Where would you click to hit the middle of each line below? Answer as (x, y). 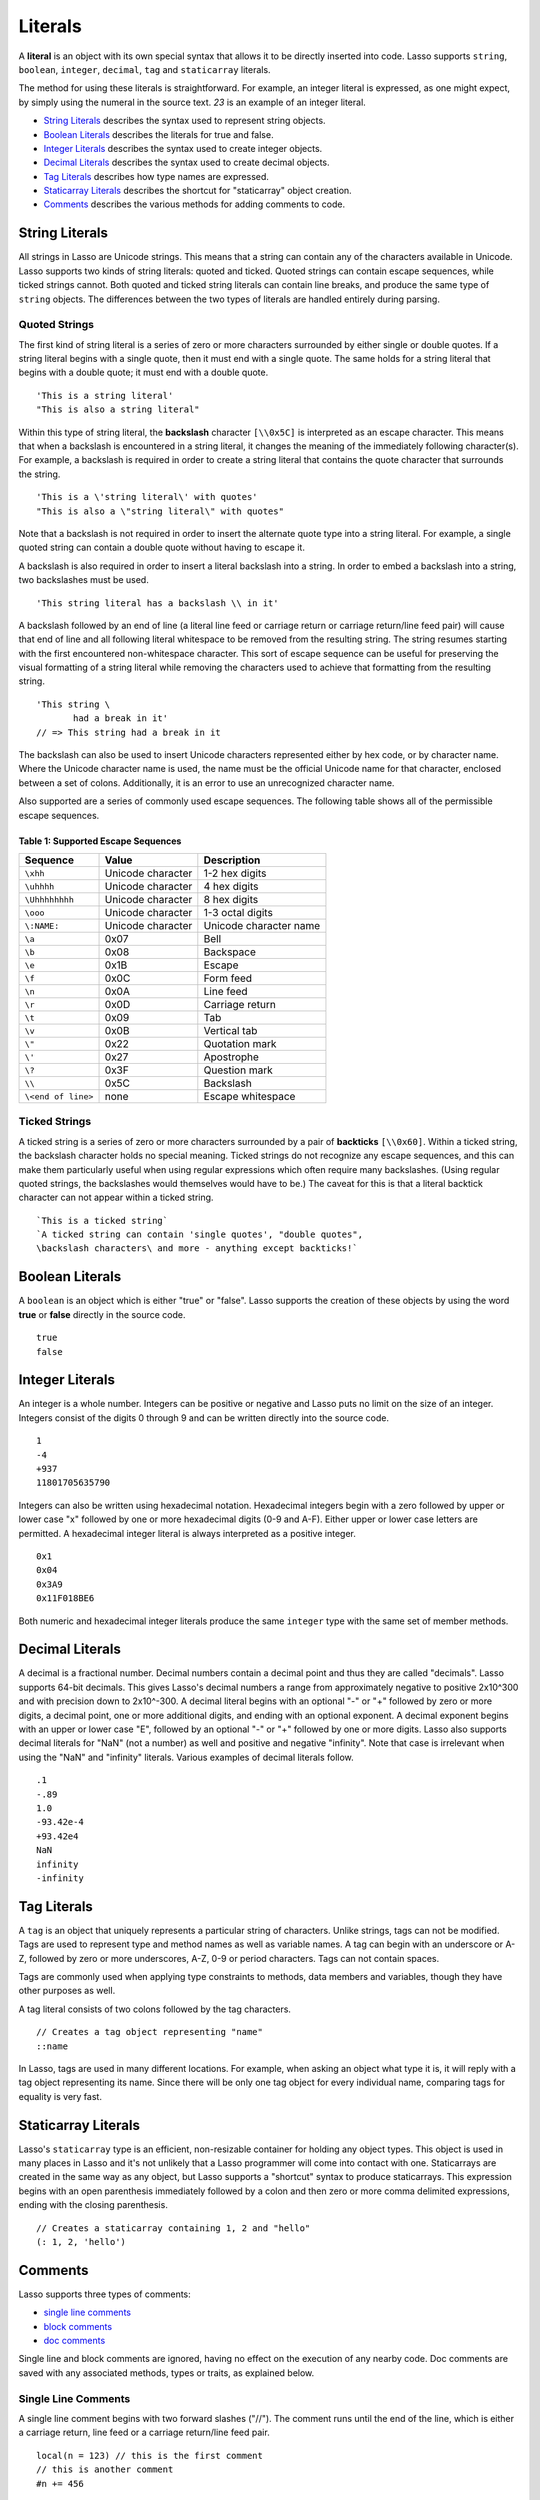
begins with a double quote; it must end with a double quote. (143, 372)
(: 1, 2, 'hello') (81, 2241)
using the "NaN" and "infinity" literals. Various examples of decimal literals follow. (186, 1757)
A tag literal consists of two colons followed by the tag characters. (155, 2009)
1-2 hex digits (235, 873)
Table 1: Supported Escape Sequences (100, 841)
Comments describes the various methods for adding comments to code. (194, 204)
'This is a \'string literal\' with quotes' (147, 497)
